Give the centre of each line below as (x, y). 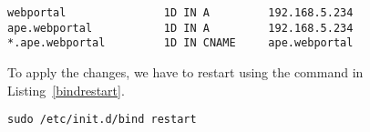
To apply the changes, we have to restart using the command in (185, 71)
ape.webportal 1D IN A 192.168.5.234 (180, 28)
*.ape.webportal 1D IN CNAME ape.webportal (180, 43)
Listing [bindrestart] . (66, 90)
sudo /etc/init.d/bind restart (102, 120)
